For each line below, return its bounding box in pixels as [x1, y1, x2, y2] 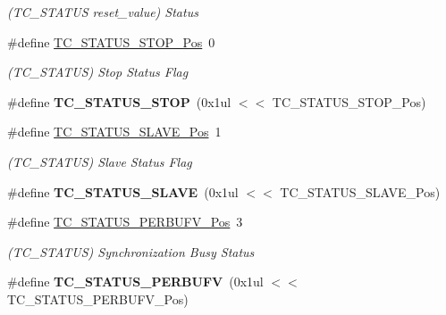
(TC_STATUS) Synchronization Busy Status [7, 242, 255, 261]
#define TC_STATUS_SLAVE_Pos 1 [7, 122, 222, 141]
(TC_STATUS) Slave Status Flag [7, 152, 192, 170]
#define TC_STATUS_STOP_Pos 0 [7, 32, 215, 51]
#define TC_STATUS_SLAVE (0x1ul [7, 182, 239, 201]
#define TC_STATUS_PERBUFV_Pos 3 [7, 212, 243, 231]
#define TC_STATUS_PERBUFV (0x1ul [7, 272, 264, 291]
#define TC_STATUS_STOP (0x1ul [7, 92, 231, 111]
